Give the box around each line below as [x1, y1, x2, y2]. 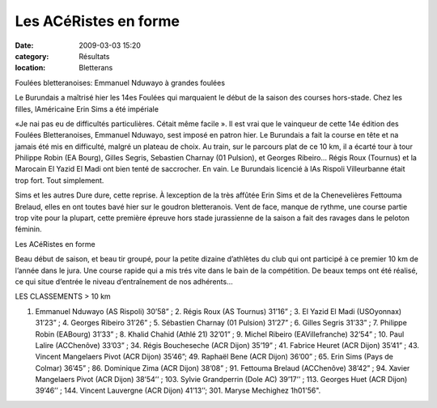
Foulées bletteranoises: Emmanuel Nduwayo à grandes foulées [15, 78, 226, 87]
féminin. [15, 224, 42, 234]
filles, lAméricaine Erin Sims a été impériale [15, 104, 159, 113]
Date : [15, 40, 34, 50]
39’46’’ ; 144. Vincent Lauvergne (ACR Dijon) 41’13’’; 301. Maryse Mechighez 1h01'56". [35, 385, 321, 396]
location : [15, 63, 46, 73]
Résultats [78, 51, 110, 61]
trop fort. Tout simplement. [15, 175, 104, 185]
